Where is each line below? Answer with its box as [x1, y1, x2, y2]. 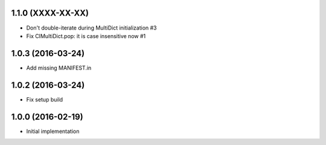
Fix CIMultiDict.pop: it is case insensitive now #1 [26, 32, 146, 39]
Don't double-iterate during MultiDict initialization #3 [26, 24, 157, 31]
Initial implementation [26, 127, 80, 135]
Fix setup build [26, 95, 63, 103]
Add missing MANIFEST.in [26, 64, 92, 71]
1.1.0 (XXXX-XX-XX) [11, 8, 89, 18]
